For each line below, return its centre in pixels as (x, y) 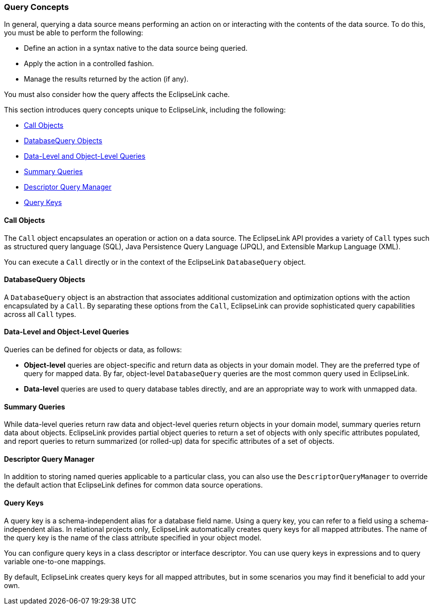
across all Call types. (40, 314)
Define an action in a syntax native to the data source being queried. (136, 48)
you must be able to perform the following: (74, 33)
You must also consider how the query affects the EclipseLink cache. (117, 95)
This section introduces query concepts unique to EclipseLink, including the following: (145, 110)
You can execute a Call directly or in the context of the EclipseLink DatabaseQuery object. (155, 262)
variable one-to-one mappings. (55, 561)
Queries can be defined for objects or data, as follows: (93, 350)
